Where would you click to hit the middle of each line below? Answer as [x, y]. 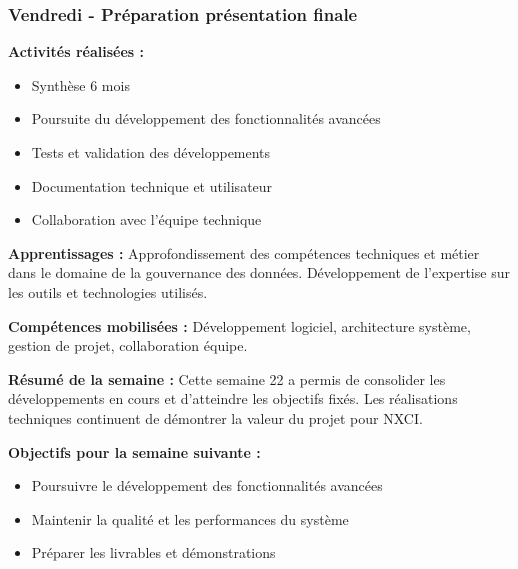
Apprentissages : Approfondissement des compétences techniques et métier [244, 252]
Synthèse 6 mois [80, 84]
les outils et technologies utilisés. [108, 291]
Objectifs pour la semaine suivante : [134, 451]
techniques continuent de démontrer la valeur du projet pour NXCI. [215, 417]
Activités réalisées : [76, 51]
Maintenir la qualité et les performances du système [190, 518]
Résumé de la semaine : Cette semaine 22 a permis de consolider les [227, 378]
